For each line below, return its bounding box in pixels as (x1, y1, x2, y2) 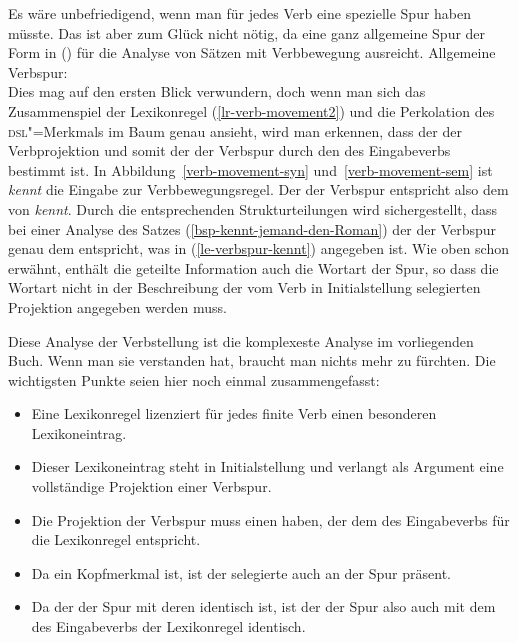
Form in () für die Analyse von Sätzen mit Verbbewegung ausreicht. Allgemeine (8, 42, 496, 63)
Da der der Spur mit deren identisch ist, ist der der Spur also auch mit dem (31, 596, 496, 617)
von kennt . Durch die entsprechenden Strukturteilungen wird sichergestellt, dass (8, 198, 498, 219)
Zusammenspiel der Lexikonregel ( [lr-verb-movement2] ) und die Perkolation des (8, 100, 495, 121)
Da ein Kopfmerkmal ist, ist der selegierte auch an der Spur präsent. (31, 562, 451, 583)
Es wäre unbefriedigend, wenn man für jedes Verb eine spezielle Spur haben (8, 3, 472, 23)
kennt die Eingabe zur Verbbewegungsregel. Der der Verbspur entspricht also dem (8, 179, 509, 200)
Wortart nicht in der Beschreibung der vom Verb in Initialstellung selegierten (8, 277, 481, 298)
